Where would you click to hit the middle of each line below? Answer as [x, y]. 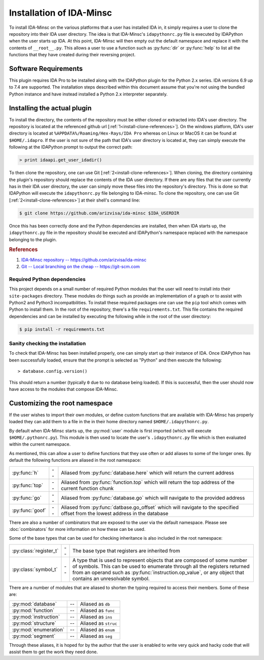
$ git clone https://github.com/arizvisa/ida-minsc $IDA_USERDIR [99, 213]
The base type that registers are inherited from [126, 550]
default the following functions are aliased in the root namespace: [75, 460]
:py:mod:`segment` [34, 636]
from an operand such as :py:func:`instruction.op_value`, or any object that [158, 572]
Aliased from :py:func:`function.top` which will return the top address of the [148, 482]
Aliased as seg [96, 636]
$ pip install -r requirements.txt [62, 329]
